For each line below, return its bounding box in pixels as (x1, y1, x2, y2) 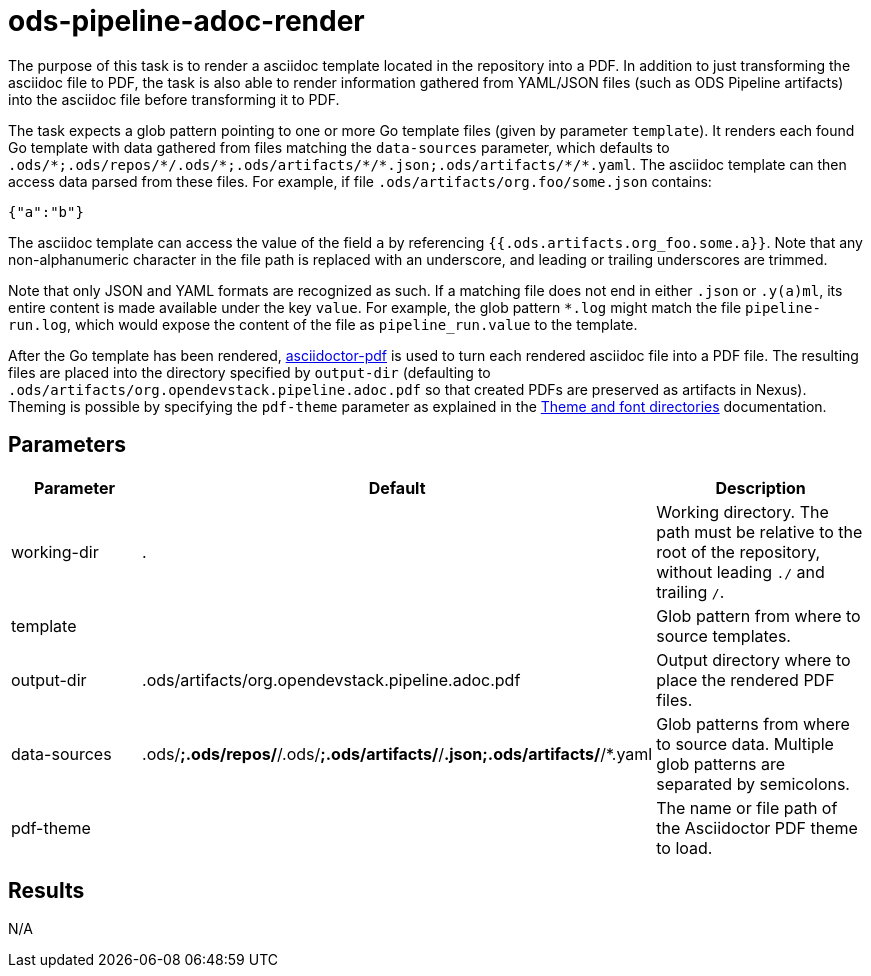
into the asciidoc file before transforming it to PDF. (8, 90, 340, 108)
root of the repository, (656, 541, 821, 562)
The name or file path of (656, 797, 838, 818)
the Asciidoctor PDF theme (656, 817, 858, 838)
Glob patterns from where (656, 713, 850, 734)
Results (8, 878, 85, 904)
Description (715, 477, 806, 498)
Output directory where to (656, 649, 851, 670)
